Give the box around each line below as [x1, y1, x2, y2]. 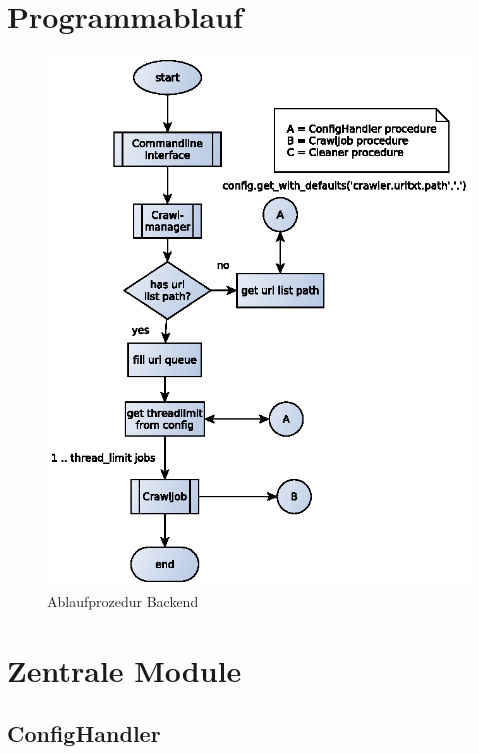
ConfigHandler [7, 718, 161, 749]
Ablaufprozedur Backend [47, 590, 199, 611]
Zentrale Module [7, 649, 242, 690]
